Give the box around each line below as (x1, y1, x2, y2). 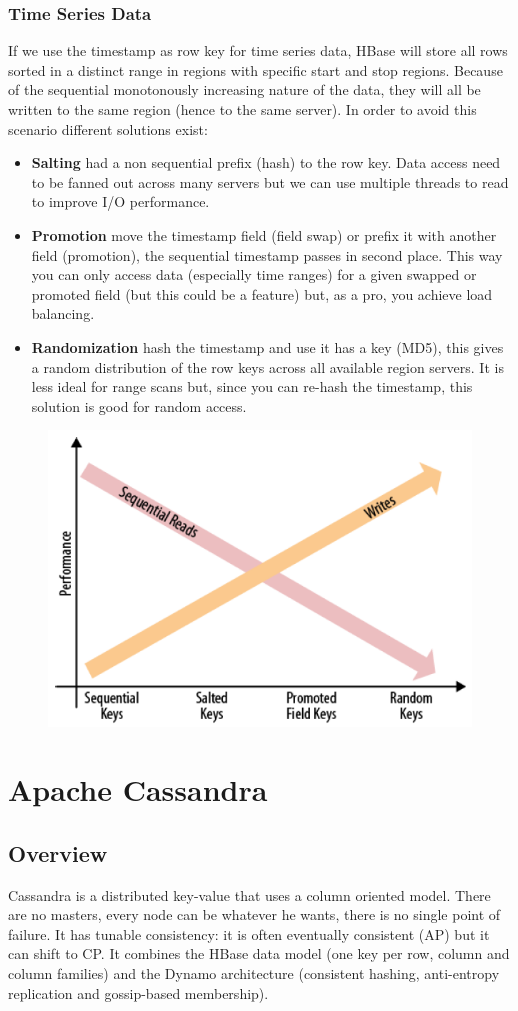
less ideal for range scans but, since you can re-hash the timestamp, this (31, 376, 473, 397)
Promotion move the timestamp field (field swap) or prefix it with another (31, 224, 497, 245)
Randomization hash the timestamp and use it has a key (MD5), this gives (31, 336, 504, 357)
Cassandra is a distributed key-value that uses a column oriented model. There (8, 884, 491, 905)
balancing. (31, 303, 95, 324)
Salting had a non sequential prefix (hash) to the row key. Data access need (31, 152, 501, 173)
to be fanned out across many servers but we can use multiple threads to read (31, 171, 509, 192)
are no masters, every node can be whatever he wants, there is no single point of (8, 904, 501, 925)
